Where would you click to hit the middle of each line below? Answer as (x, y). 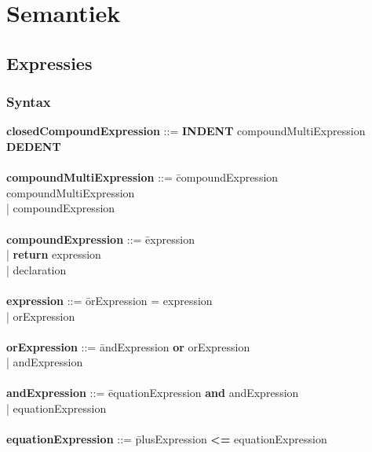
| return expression (54, 254)
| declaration (36, 269)
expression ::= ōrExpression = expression (109, 300)
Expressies (49, 62)
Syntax (29, 102)
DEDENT (34, 146)
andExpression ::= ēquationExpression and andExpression (153, 393)
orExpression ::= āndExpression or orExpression (128, 346)
